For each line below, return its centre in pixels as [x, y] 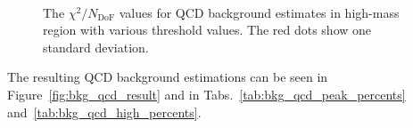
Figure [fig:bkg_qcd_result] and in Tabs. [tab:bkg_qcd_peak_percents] [206, 94]
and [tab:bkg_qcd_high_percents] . [104, 112]
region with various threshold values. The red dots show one [207, 30]
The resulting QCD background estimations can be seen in [168, 77]
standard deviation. [96, 47]
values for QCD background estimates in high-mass [259, 12]
